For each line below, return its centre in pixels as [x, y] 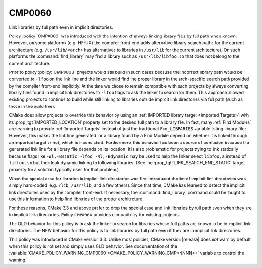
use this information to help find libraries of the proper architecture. [76, 199]
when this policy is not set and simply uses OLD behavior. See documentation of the [93, 246]
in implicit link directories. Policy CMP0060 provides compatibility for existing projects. [94, 214]
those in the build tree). [32, 106]
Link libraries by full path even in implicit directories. [61, 27]
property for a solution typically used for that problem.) [64, 170]
